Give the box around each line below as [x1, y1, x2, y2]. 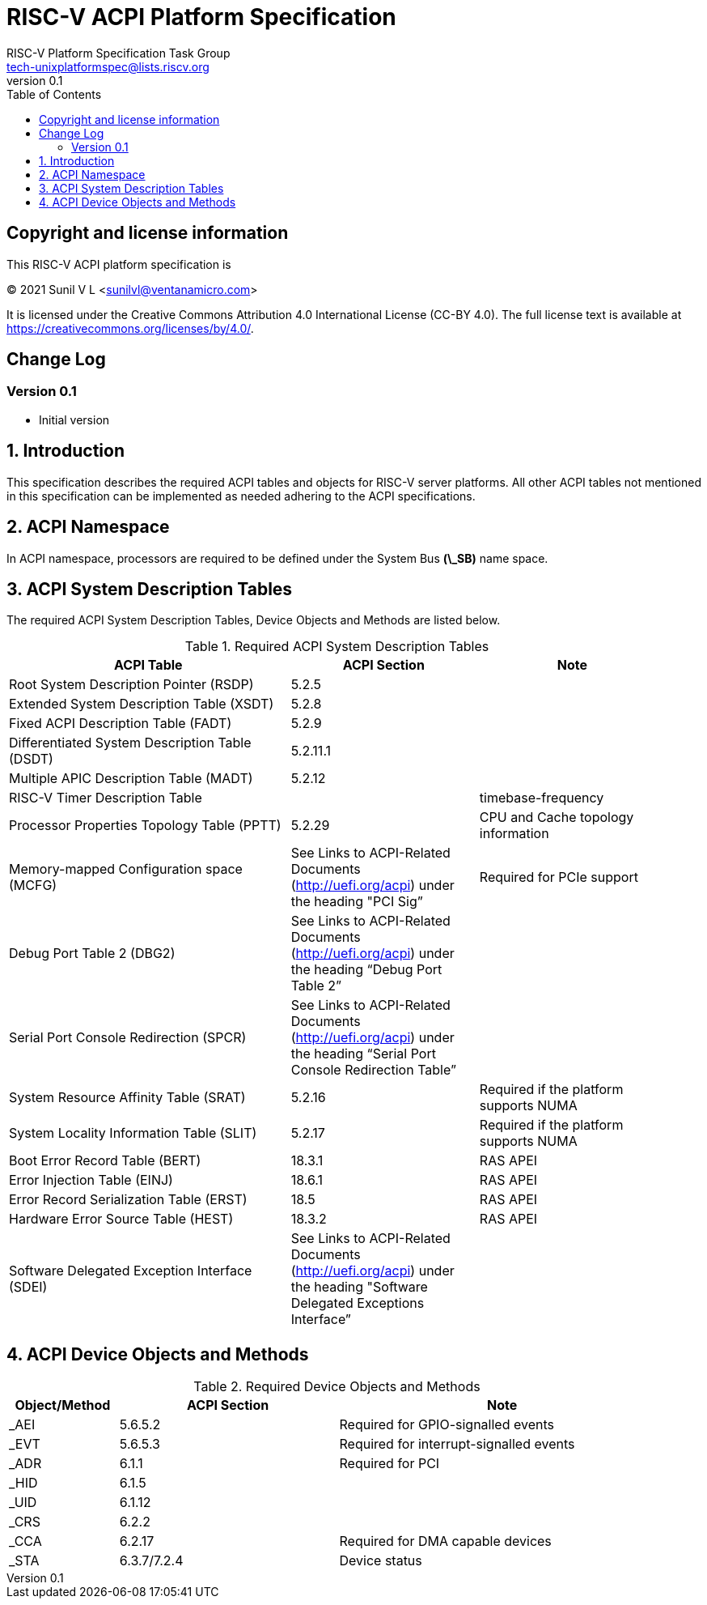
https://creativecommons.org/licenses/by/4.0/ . [6, 321, 254, 335]
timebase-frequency [479, 790, 604, 807]
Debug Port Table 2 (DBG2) [9, 945, 176, 962]
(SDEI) [9, 1279, 48, 1296]
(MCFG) [9, 877, 57, 894]
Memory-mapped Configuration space [9, 861, 243, 878]
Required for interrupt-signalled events [339, 1436, 575, 1453]
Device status [339, 1552, 422, 1569]
